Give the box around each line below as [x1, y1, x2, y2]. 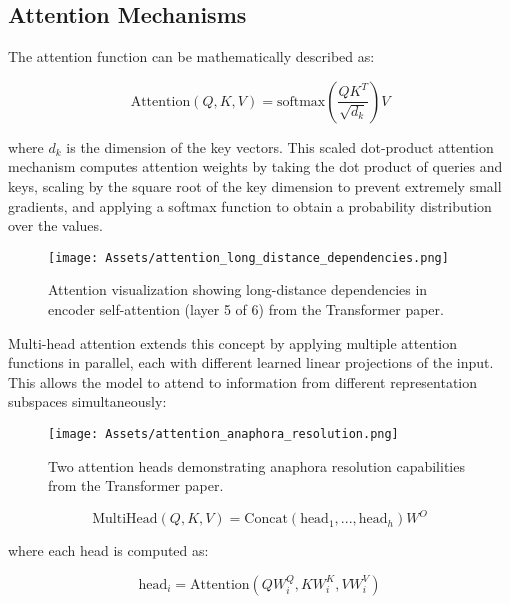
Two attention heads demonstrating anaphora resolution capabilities [48, 455, 465, 476]
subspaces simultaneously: [8, 391, 167, 412]
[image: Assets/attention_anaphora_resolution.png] [48, 426, 399, 441]
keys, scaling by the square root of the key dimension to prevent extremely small [8, 175, 502, 196]
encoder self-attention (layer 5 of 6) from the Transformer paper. [48, 299, 444, 320]
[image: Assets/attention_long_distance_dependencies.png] [48, 250, 449, 265]
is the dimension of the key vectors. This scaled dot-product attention [66, 136, 494, 157]
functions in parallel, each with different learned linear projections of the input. [8, 352, 494, 373]
